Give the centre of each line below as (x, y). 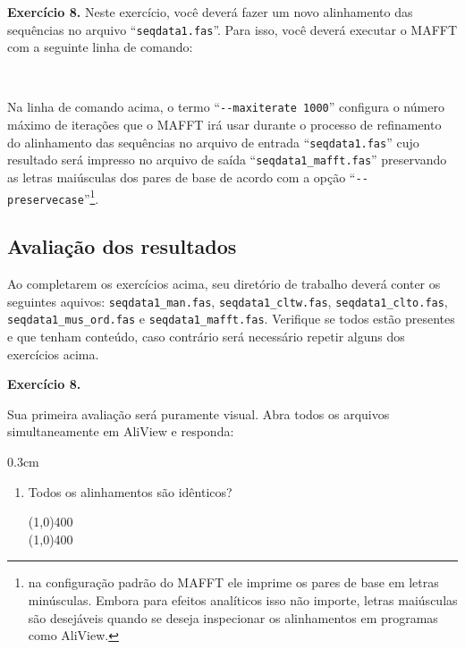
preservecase (46, 200)
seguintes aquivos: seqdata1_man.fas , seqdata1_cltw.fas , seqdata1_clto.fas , (228, 301)
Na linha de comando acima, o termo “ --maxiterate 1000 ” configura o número (226, 107)
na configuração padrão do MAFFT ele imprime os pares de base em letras (233, 582)
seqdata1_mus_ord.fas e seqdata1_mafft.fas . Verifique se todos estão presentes (231, 319)
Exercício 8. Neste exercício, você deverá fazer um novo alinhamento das (210, 12)
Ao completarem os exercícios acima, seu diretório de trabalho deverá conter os (224, 284)
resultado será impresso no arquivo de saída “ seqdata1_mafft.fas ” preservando (227, 160)
